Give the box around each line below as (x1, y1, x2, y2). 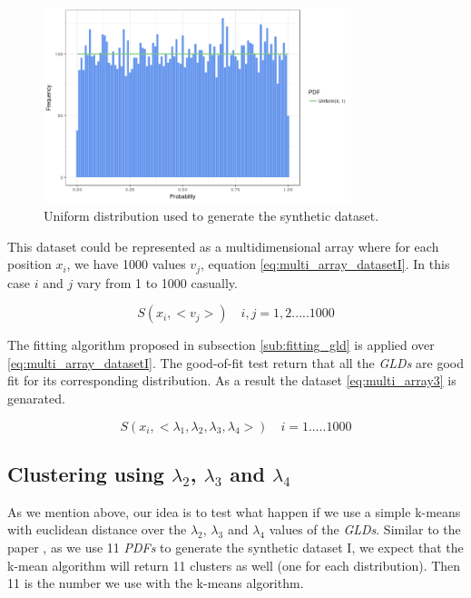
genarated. (7, 388, 65, 407)
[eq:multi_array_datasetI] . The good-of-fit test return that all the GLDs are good (7, 353, 464, 372)
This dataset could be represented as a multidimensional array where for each (7, 236, 439, 255)
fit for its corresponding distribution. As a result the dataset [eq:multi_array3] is (7, 371, 456, 390)
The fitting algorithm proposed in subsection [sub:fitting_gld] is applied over (7, 335, 435, 354)
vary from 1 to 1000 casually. (76, 273, 238, 292)
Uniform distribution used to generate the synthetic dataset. (44, 205, 379, 224)
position (7, 254, 52, 274)
